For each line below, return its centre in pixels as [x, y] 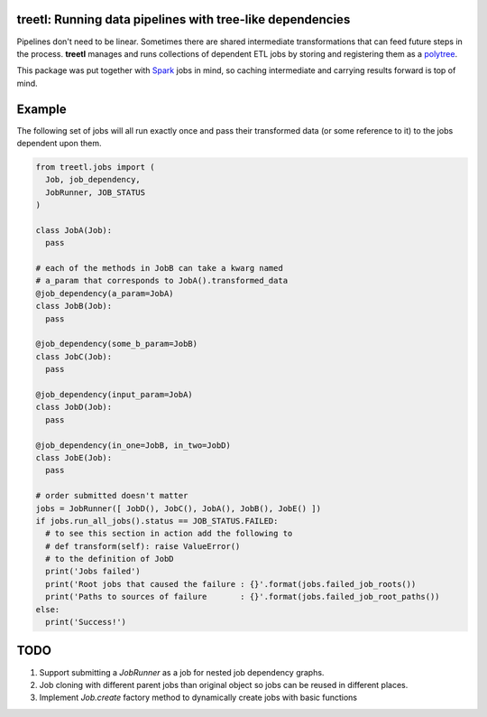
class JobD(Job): [74, 407]
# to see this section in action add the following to [169, 534]
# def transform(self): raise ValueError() [143, 546]
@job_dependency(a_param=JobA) [105, 293]
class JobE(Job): [74, 457]
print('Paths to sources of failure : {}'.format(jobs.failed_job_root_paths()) [243, 597]
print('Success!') [86, 622]
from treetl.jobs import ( [95, 167]
